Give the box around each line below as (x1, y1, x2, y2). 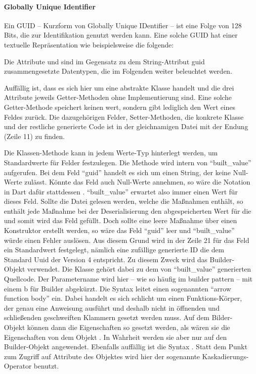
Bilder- (212, 312, 233, 323)
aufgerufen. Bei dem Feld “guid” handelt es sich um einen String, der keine (4, 167, 231, 177)
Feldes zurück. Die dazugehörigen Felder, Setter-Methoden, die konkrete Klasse (4, 111, 244, 122)
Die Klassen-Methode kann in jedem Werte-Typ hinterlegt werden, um (4, 147, 218, 158)
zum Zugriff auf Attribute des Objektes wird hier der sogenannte (4, 351, 200, 361)
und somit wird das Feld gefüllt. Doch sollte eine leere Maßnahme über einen (4, 215, 237, 226)
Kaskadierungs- (202, 351, 249, 361)
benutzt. (34, 361, 59, 371)
